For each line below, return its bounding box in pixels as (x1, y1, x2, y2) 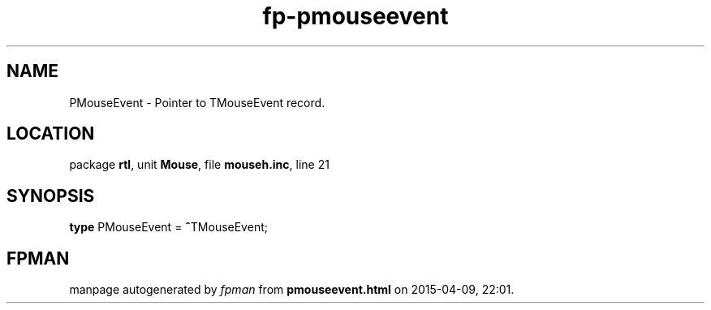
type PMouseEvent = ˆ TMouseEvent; (69, 220, 268, 235)
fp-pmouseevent (262, 2, 449, 30)
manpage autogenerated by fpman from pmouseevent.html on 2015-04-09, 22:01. (69, 282, 515, 297)
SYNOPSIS (6, 185, 95, 206)
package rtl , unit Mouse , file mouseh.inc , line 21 (69, 157, 330, 172)
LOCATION (6, 123, 95, 144)
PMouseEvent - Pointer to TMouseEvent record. (69, 95, 325, 110)
